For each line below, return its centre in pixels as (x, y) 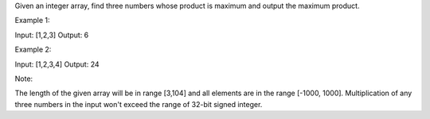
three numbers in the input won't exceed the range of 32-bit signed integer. (139, 104)
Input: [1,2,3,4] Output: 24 (57, 64)
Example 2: (33, 50)
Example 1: (32, 21)
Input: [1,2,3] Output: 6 (52, 35)
